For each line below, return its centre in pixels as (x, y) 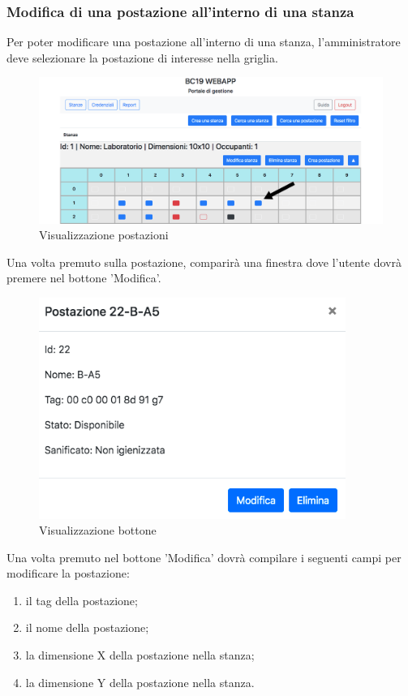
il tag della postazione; (82, 600)
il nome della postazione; (87, 627)
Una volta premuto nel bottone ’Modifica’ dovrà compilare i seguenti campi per (204, 557)
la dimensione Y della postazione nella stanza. (140, 682)
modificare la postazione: (68, 573)
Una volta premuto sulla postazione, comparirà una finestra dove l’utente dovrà (204, 262)
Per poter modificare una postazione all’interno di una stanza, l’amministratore (204, 42)
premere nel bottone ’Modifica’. (84, 278)
